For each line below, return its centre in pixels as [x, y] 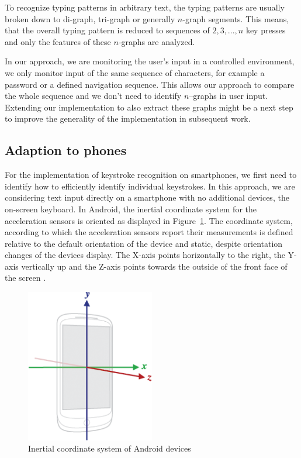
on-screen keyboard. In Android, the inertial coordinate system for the [131, 209]
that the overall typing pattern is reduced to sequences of [107, 30]
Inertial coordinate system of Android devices [110, 448]
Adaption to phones [66, 150]
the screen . [25, 278]
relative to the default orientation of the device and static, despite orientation [144, 243]
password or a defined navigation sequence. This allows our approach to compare [150, 84]
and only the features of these [58, 41]
